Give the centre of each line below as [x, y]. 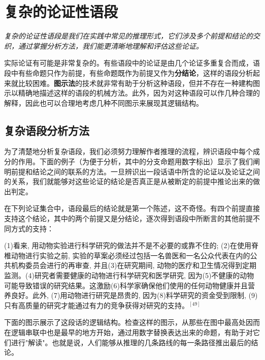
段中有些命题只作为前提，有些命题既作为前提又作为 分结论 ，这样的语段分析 [128, 72]
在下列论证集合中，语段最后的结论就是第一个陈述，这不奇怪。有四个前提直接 [132, 208]
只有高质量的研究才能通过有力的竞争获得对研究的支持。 [96, 305]
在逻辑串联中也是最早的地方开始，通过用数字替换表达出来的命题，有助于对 [128, 332]
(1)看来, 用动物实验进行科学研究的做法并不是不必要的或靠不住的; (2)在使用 [128, 245]
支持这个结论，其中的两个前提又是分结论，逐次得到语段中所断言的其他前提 [128, 218]
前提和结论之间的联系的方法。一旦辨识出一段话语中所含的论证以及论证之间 [135, 171]
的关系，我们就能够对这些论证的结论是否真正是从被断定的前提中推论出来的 [128, 181]
